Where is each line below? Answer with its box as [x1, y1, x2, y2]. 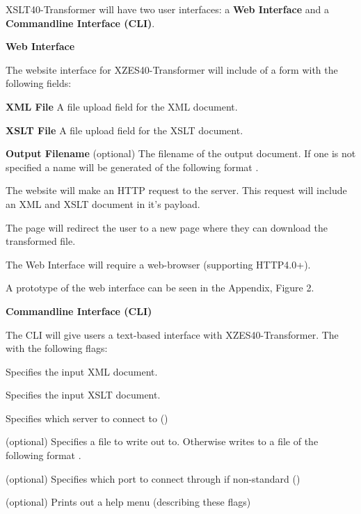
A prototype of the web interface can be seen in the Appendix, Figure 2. [6, 280, 314, 295]
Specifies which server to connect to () [6, 410, 168, 425]
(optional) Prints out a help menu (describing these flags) [6, 495, 251, 509]
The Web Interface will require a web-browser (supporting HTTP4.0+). [6, 257, 311, 271]
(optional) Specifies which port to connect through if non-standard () [6, 471, 300, 485]
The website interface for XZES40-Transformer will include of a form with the [6, 62, 338, 77]
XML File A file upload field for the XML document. [6, 99, 238, 113]
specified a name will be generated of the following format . [6, 159, 259, 174]
